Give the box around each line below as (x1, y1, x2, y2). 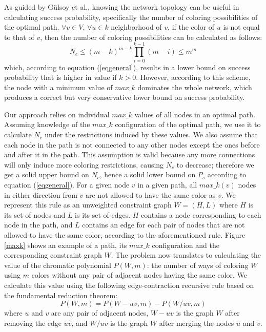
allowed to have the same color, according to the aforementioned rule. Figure (4, 230, 245, 240)
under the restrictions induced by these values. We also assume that (45, 129, 258, 140)
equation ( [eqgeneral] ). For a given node (4, 179, 130, 190)
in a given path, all (137, 179, 197, 190)
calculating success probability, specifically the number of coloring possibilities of (4, 11, 258, 22)
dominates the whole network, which (137, 81, 252, 92)
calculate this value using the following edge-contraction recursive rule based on (4, 279, 254, 290)
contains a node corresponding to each (141, 209, 261, 220)
